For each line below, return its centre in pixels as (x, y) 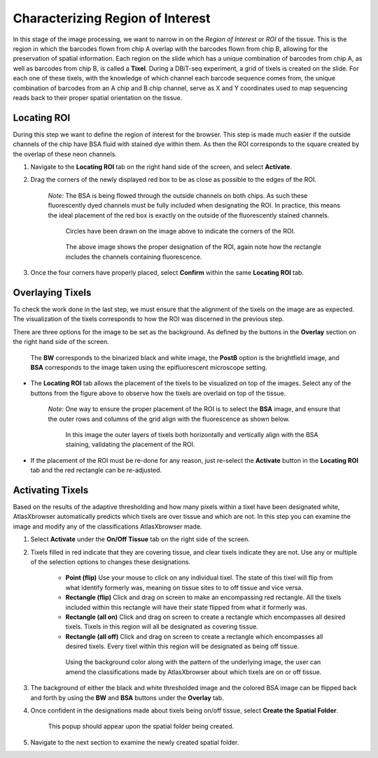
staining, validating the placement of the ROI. (130, 445)
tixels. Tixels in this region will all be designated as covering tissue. (162, 627)
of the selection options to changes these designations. (111, 562)
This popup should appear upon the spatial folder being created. (141, 727)
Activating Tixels (51, 490)
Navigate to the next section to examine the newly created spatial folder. (135, 742)
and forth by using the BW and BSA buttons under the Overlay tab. (127, 698)
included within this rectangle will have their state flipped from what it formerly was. (186, 607)
